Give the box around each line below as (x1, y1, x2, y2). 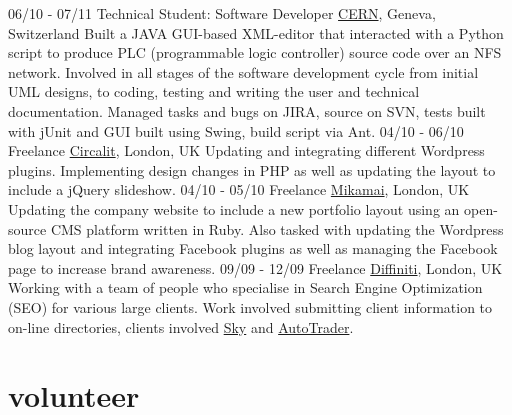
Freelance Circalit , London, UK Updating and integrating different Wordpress (8, 140, 485, 161)
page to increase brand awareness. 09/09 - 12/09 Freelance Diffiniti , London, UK (8, 257, 503, 278)
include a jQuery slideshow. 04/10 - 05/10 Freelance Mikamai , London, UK (8, 179, 470, 200)
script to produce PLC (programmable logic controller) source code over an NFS (8, 42, 502, 63)
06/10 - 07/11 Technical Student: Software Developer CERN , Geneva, (8, 3, 436, 23)
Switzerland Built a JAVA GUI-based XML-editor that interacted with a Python (8, 22, 504, 43)
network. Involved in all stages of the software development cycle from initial (8, 61, 479, 82)
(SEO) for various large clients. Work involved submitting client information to (8, 296, 493, 317)
